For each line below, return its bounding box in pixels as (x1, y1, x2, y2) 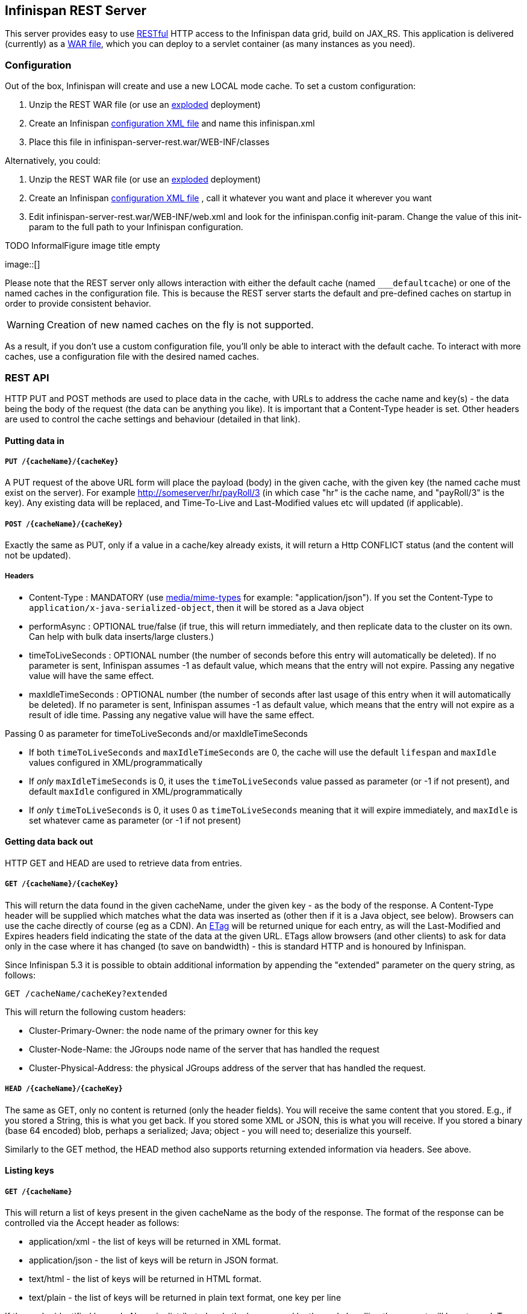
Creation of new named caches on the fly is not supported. (46, 319, 314, 331)
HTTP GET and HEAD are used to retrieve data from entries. (5, 858, 242, 869)
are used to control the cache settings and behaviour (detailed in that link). (5, 413, 301, 424)
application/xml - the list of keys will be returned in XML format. (29, 1236, 281, 1247)
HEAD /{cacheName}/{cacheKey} (5, 1084, 123, 1093)
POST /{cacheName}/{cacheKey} (5, 519, 123, 528)
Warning (7, 319, 45, 331)
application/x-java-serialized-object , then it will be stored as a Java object (29, 602, 364, 613)
